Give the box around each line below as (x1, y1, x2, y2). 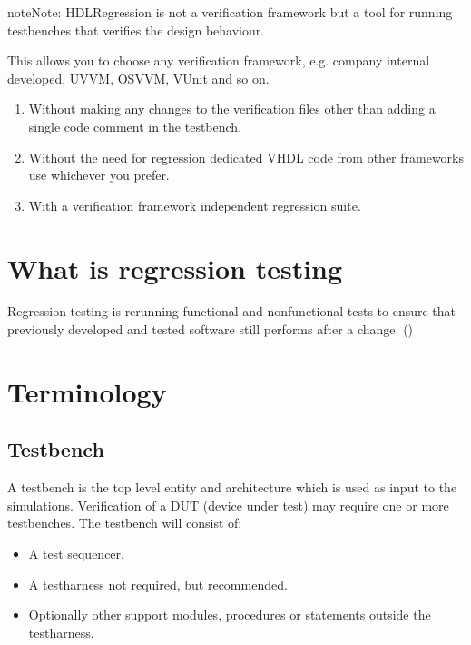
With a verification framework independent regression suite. (28, 195, 361, 214)
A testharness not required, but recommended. (28, 574, 288, 593)
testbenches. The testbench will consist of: (7, 513, 242, 532)
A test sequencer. (28, 544, 124, 563)
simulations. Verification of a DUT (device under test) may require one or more (7, 495, 449, 514)
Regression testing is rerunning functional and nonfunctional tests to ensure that (7, 302, 456, 321)
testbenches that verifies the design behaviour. (7, 20, 265, 39)
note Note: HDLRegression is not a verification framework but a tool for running (7, 3, 453, 21)
